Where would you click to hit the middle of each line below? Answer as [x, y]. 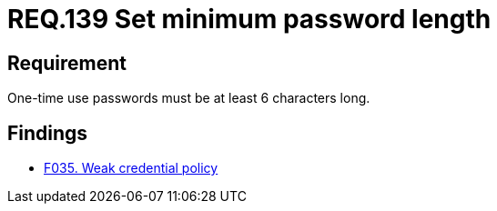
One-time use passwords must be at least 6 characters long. [189, 98]
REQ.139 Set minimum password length [249, 19]
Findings [48, 133]
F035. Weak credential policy [131, 168]
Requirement [67, 63]
